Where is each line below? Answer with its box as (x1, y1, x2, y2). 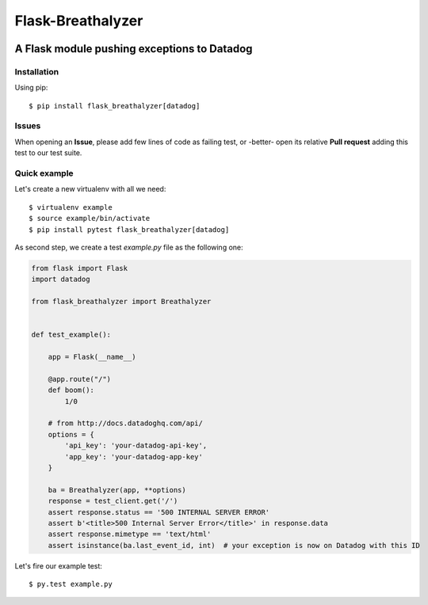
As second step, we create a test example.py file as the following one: (14, 242, 243, 252)
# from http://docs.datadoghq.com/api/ (48, 419, 204, 428)
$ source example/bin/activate (29, 214, 151, 223)
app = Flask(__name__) (48, 352, 136, 362)
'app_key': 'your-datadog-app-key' (64, 452, 204, 461)
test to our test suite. (14, 148, 82, 158)
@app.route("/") (48, 375, 111, 383)
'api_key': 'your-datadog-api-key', (64, 441, 208, 451)
